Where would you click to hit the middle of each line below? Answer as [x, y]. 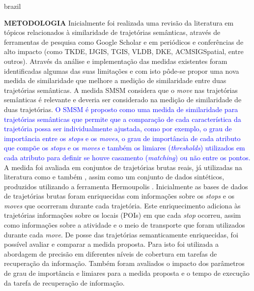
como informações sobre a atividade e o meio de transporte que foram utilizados [125, 225]
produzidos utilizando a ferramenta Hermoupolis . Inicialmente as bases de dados [126, 186]
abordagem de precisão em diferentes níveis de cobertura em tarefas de [111, 253]
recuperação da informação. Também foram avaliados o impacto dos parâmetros [124, 263]
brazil [13, 6]
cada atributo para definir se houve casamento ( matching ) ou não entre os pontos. [127, 157]
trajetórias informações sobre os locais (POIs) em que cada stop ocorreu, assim [123, 215]
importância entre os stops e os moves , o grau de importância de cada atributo [122, 138]
